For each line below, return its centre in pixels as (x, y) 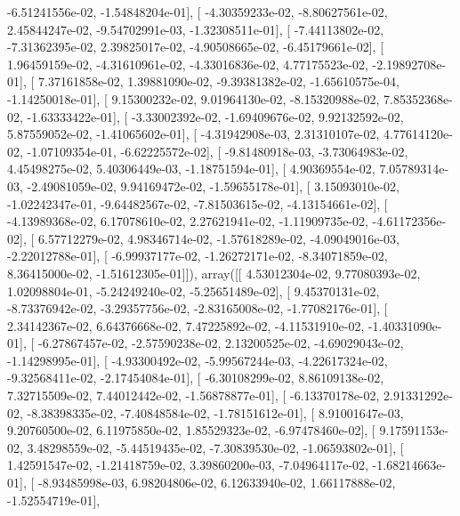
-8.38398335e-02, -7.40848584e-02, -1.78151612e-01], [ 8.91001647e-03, (215, 412)
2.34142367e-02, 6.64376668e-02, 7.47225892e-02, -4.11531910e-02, (186, 325)
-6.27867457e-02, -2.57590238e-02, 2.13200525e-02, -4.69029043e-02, (221, 343)
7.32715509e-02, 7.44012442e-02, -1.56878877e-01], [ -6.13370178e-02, (194, 395)
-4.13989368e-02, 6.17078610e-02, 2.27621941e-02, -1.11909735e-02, (188, 221)
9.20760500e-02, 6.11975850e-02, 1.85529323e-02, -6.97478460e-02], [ (191, 430)
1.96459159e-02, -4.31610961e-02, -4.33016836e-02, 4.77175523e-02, (188, 64)
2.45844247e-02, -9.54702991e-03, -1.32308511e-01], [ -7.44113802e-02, (196, 29)
